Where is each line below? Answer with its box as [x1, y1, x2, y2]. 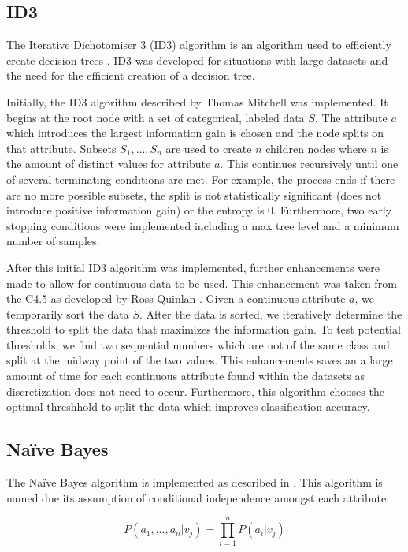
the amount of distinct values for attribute [6, 155, 211, 172]
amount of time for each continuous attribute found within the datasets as [6, 367, 365, 384]
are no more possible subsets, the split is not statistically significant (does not [6, 186, 382, 203]
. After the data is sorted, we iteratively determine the [139, 305, 402, 322]
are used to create [165, 140, 252, 156]
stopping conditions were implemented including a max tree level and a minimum [6, 217, 399, 233]
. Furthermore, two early [273, 202, 392, 218]
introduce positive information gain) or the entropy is [6, 202, 265, 218]
